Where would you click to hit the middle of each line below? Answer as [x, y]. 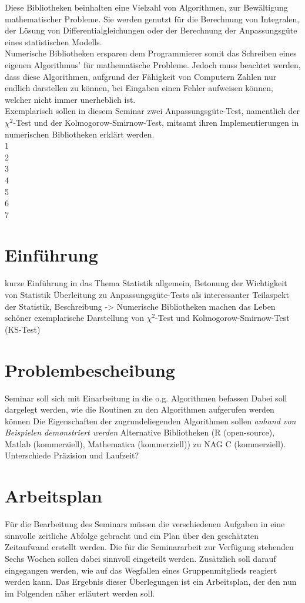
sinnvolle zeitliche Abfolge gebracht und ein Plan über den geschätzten [132, 535]
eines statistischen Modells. [53, 41]
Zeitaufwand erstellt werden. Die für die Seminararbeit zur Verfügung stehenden [149, 547]
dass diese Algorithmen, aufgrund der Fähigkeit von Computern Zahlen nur [141, 76]
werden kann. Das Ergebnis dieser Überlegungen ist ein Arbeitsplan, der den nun [151, 582]
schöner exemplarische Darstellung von [74, 318]
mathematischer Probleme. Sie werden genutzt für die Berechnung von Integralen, [152, 19]
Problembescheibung [90, 369]
